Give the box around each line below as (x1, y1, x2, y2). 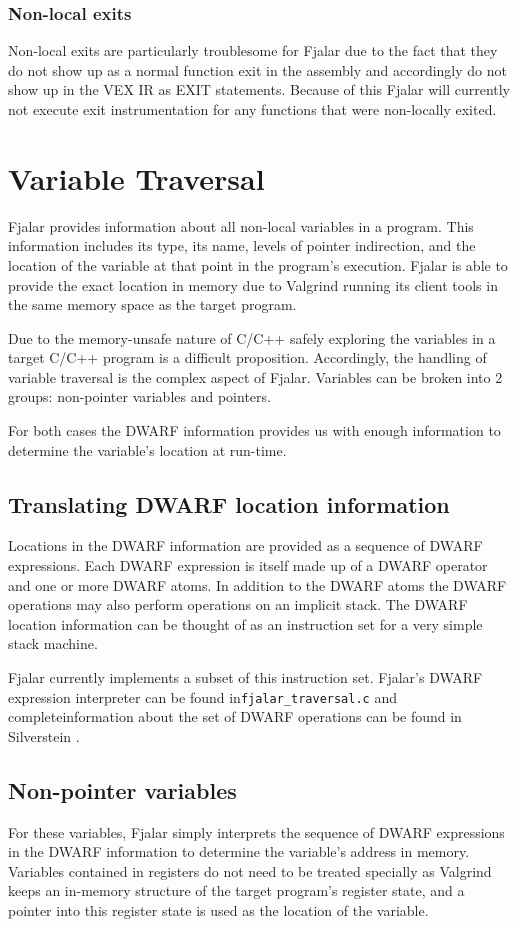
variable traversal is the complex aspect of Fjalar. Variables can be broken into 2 (8, 366, 503, 387)
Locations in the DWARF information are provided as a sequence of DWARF (8, 535, 483, 556)
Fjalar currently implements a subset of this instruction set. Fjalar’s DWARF (8, 667, 483, 688)
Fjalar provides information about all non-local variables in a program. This (8, 215, 474, 236)
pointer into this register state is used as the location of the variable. (8, 900, 429, 921)
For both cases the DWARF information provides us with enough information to (8, 420, 501, 441)
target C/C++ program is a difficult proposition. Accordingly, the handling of (8, 347, 487, 368)
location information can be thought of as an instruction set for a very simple (8, 613, 483, 634)
